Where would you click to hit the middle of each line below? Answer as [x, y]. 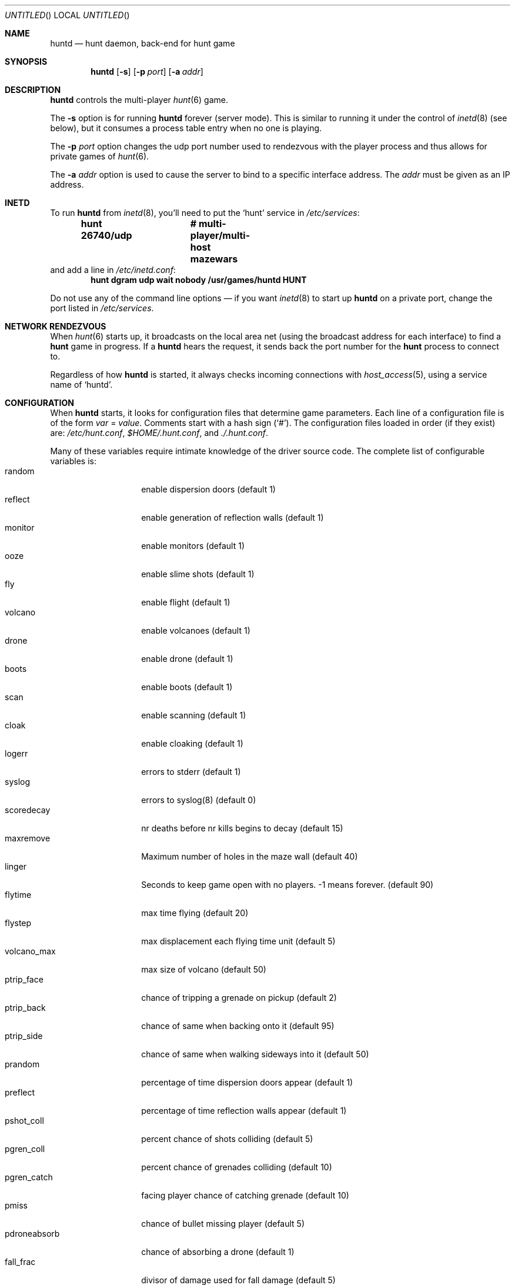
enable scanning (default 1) [194, 715]
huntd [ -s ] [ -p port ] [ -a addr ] [147, 71]
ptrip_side [24, 1036]
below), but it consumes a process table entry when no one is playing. [186, 128]
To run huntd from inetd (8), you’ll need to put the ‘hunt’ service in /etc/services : [205, 213]
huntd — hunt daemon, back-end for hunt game [143, 43]
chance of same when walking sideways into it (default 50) [255, 1054]
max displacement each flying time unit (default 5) [238, 941]
